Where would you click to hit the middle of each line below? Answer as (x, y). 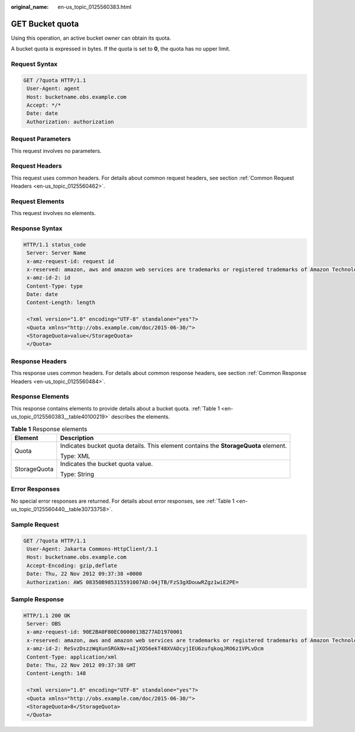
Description (77, 438)
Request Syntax (34, 64)
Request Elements (38, 201)
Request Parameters (41, 139)
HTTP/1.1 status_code (55, 245)
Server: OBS (44, 624)
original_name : (30, 7)
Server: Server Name (57, 253)
